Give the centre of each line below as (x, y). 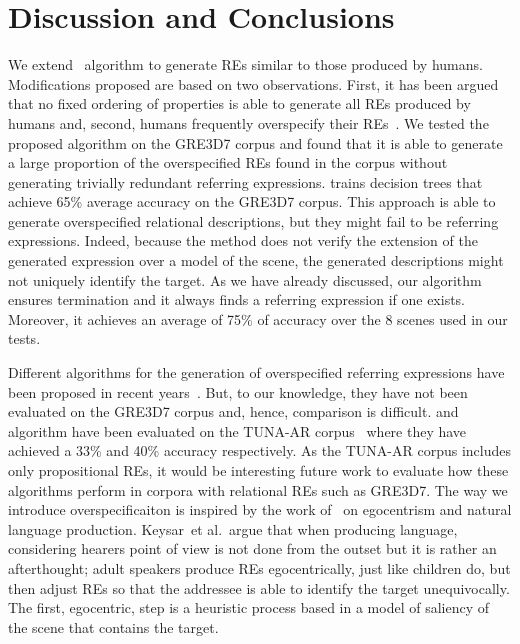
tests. (24, 338)
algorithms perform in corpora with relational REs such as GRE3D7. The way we (258, 489)
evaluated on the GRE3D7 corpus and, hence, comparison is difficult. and (233, 411)
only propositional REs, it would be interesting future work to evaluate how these (258, 470)
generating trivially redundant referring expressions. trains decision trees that (245, 181)
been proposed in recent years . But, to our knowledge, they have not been (238, 391)
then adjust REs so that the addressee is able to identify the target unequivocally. (259, 587)
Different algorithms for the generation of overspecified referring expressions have (256, 372)
